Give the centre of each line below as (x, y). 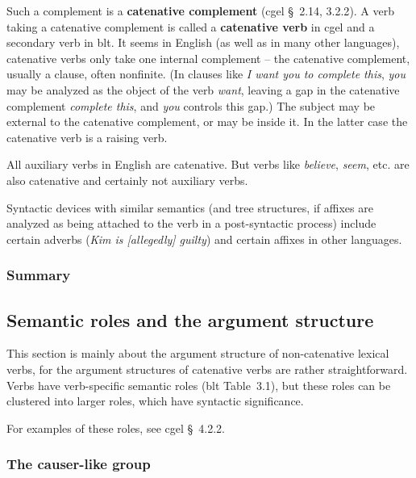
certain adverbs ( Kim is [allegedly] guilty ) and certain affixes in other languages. (204, 239)
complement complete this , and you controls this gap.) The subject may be (191, 105)
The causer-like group (79, 464)
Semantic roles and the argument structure (190, 319)
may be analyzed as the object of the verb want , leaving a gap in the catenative (203, 89)
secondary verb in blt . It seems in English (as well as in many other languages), (203, 42)
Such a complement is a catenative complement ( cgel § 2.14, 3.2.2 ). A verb (201, 10)
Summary (39, 275)
